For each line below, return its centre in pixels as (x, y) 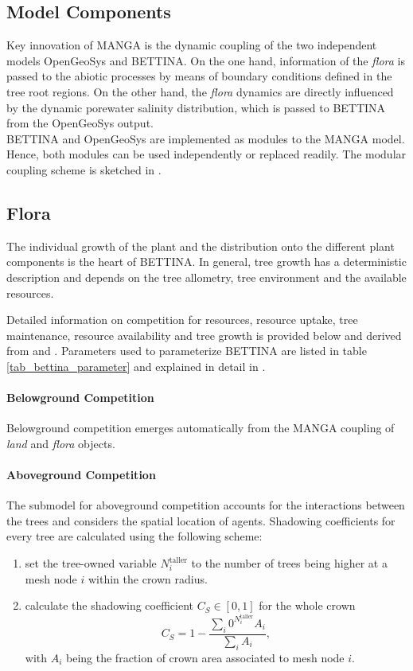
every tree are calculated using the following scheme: (134, 536)
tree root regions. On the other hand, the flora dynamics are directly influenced (200, 91)
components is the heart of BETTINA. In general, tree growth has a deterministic (206, 261)
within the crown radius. (148, 578)
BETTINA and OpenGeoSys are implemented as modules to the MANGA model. (206, 138)
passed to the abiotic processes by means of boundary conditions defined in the (199, 76)
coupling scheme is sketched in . (84, 169)
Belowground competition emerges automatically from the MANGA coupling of (201, 428)
